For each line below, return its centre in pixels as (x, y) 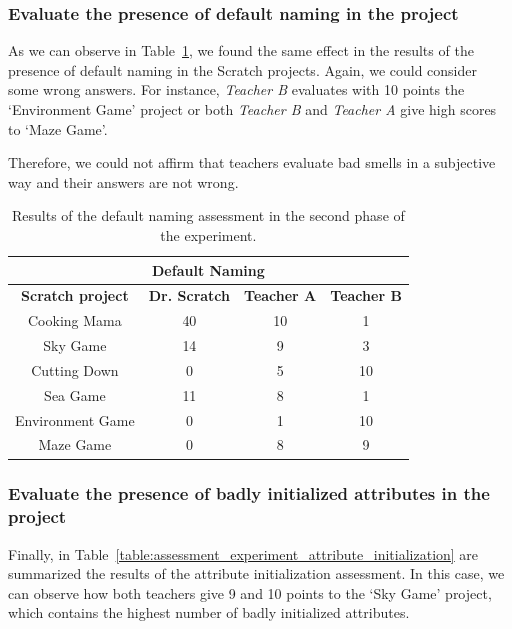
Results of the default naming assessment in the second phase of (208, 215)
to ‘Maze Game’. (58, 128)
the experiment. (208, 234)
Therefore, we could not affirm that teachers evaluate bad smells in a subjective (252, 162)
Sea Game (75, 394)
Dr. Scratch (189, 295)
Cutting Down (75, 369)
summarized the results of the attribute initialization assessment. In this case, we (256, 573)
